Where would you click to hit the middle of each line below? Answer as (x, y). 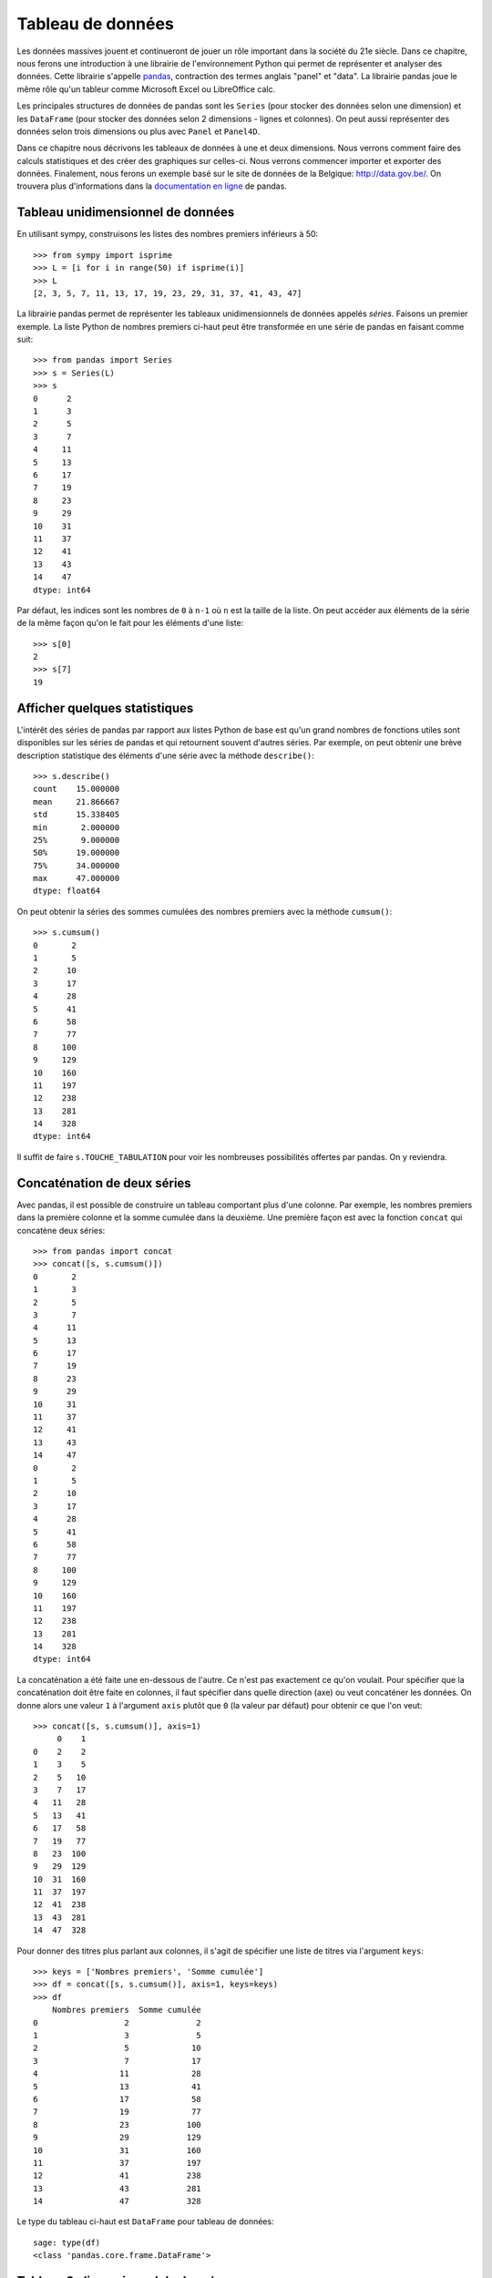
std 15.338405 (77, 815)
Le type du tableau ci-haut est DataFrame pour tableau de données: (145, 2222)
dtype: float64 (67, 891)
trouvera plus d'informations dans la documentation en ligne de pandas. (152, 186)
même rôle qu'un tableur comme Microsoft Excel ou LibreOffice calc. (146, 89)
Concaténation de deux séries (104, 1183)
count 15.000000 (77, 789)
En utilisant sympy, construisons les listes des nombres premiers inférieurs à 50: (168, 234)
